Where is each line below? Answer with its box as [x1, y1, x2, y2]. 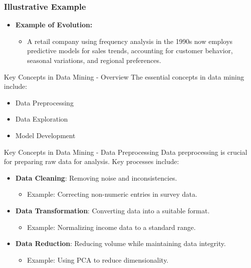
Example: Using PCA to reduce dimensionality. [27, 254, 168, 265]
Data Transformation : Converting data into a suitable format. [15, 205, 210, 215]
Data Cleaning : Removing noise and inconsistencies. [15, 172, 177, 183]
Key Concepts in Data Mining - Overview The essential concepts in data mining [4, 71, 244, 82]
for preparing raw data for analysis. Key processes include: [4, 156, 179, 166]
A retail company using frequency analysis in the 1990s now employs [27, 36, 233, 46]
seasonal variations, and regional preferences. [27, 55, 161, 65]
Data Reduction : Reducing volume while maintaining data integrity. [15, 238, 226, 248]
